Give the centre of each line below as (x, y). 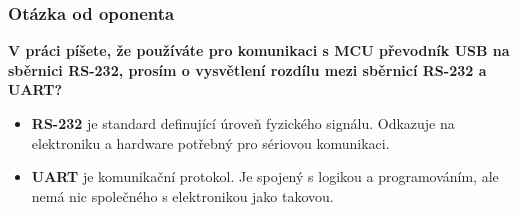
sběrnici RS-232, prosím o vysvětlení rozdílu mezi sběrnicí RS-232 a (247, 69)
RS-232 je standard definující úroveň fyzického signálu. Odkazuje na (243, 123)
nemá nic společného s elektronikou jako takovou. (182, 195)
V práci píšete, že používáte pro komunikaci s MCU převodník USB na (259, 50)
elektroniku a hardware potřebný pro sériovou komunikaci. (210, 142)
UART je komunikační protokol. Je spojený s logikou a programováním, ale (265, 176)
